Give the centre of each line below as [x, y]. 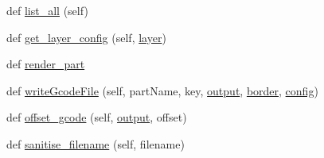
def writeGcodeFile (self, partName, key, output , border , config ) [162, 90]
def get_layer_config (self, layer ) [86, 37]
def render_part [46, 64]
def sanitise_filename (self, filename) [96, 143]
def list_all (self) [47, 10]
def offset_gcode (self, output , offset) [97, 117]
